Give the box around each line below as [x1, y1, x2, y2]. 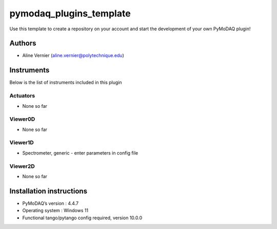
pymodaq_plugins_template [9, 8, 131, 19]
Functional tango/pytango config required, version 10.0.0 [22, 215, 143, 221]
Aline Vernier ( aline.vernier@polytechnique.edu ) [22, 52, 124, 59]
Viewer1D [9, 139, 34, 146]
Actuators [9, 92, 35, 100]
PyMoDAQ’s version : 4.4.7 [22, 200, 79, 206]
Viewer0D [9, 116, 35, 123]
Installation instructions [9, 186, 87, 195]
